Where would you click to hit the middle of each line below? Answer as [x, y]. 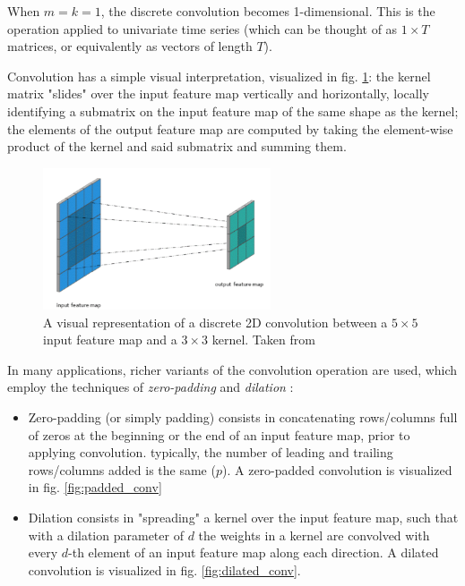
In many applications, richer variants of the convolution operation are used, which [232, 369]
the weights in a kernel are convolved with [314, 535]
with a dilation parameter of [106, 535]
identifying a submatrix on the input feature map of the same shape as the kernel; [233, 110]
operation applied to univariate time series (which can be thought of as [202, 28]
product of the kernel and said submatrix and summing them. [177, 146]
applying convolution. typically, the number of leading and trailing [211, 452]
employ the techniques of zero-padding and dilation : [151, 387]
